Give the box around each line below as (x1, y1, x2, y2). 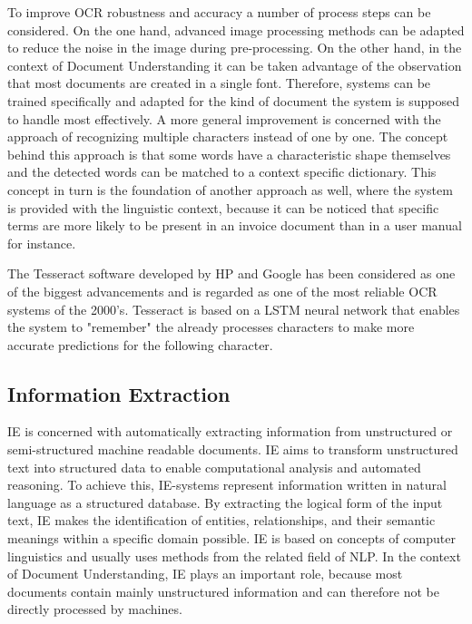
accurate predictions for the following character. (7, 335, 273, 354)
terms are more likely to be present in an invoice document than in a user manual (7, 216, 462, 235)
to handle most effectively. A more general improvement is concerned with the (7, 109, 441, 128)
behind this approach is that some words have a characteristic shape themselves (7, 144, 451, 163)
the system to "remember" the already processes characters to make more (7, 317, 415, 336)
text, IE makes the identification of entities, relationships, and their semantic (7, 511, 436, 530)
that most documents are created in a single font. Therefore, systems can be (7, 73, 431, 93)
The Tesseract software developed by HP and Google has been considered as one (7, 264, 456, 283)
